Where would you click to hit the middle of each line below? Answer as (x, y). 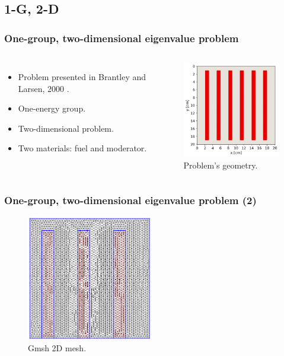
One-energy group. (52, 108)
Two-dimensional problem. (66, 128)
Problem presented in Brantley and (82, 77)
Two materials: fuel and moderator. (82, 148)
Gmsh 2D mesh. (57, 348)
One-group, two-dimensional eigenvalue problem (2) (130, 200)
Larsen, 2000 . (44, 88)
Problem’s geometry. (221, 165)
